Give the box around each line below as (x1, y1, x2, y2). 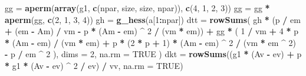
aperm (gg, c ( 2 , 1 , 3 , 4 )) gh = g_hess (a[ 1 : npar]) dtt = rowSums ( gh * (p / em (5, 13, 301, 25)
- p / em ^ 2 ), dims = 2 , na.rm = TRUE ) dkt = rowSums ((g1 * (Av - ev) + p (5, 48, 302, 60)
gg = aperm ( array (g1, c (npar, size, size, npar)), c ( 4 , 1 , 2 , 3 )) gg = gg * (5, 2, 270, 14)
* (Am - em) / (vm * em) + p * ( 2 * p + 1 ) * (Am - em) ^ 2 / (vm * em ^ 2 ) (5, 36, 297, 48)
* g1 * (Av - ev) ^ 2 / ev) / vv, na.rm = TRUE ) (5, 59, 183, 71)
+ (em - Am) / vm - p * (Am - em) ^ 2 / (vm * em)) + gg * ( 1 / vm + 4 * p (5, 25, 299, 37)
